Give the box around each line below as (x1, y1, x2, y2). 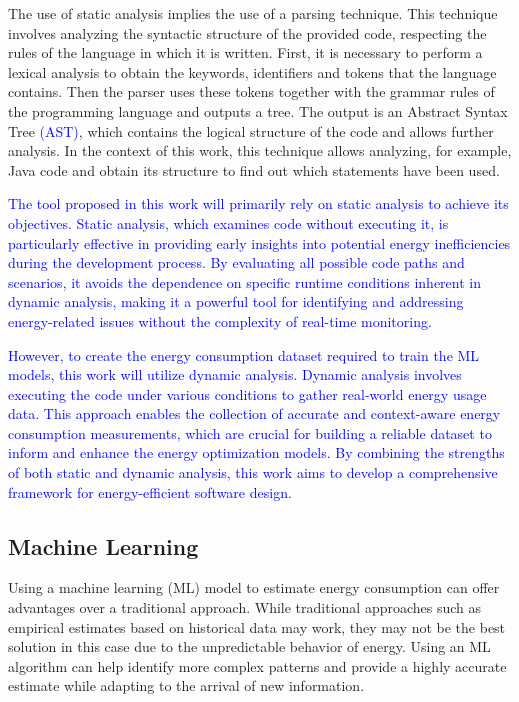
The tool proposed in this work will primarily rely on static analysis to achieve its (8, 193, 509, 214)
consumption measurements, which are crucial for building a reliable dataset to (8, 422, 492, 443)
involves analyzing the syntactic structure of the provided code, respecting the (8, 22, 487, 43)
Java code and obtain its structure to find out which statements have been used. (8, 159, 500, 180)
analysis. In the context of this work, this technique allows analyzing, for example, (8, 140, 512, 161)
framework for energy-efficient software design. (8, 481, 292, 502)
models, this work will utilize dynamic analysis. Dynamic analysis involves (8, 364, 462, 385)
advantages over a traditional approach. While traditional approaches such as (8, 597, 482, 618)
